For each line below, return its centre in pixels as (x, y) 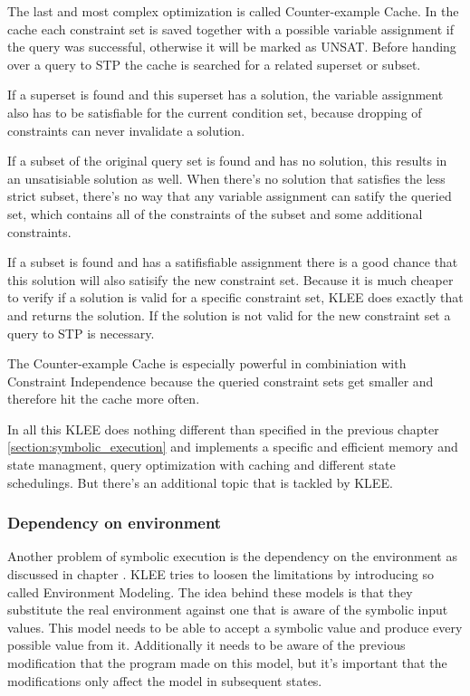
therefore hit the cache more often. (104, 399)
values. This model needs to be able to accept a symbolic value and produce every (235, 627)
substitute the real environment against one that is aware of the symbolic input (228, 610)
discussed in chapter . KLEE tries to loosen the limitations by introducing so (221, 574)
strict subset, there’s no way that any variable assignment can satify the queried (230, 196)
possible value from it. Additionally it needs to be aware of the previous (206, 645)
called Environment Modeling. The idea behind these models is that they (210, 591)
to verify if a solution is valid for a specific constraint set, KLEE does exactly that (235, 297)
